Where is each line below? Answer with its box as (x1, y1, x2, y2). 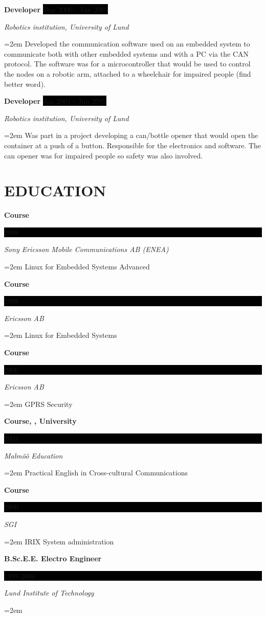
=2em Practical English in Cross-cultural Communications (4, 467, 188, 478)
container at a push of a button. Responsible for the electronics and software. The (4, 140, 261, 150)
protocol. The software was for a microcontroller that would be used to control (4, 58, 251, 69)
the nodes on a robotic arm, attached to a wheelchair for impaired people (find (4, 68, 251, 79)
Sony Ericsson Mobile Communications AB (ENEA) (4, 244, 169, 255)
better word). (4, 78, 46, 89)
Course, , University (4, 416, 77, 426)
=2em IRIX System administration (4, 536, 114, 546)
